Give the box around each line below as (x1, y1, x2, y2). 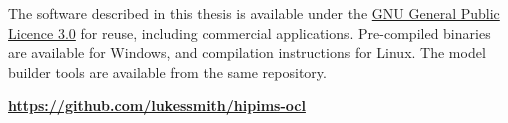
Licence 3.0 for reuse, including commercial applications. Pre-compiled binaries (8, 22, 491, 43)
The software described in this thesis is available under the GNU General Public (8, 3, 500, 23)
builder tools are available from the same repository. (8, 61, 327, 82)
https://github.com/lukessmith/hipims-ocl (8, 95, 306, 116)
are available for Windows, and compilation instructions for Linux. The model (8, 42, 486, 63)
